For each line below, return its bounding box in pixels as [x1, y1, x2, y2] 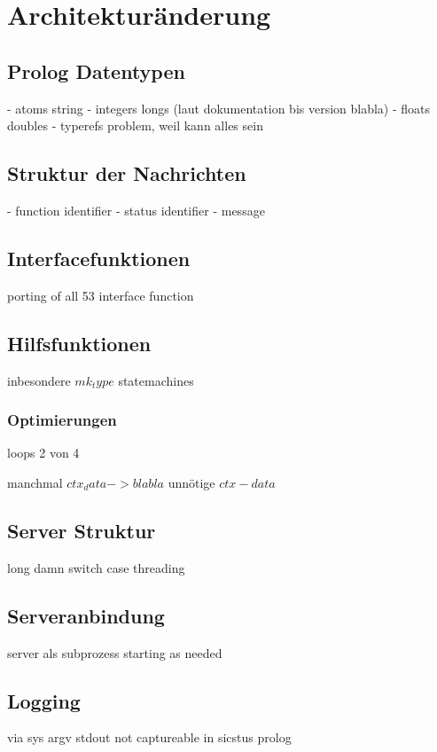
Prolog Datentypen [7, 57, 185, 84]
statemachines [118, 371, 194, 389]
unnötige [168, 473, 215, 491]
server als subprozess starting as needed [7, 643, 222, 662]
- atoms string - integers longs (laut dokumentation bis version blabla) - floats [7, 98, 431, 117]
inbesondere [7, 371, 71, 389]
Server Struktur [7, 516, 156, 544]
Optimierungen [7, 409, 117, 431]
